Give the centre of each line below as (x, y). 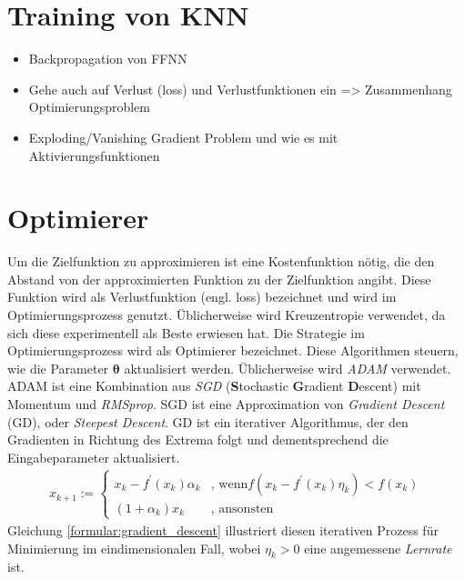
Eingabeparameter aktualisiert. (94, 457)
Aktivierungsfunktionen (94, 155)
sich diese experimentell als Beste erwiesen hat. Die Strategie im (186, 332)
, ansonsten (242, 509)
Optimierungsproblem (89, 107)
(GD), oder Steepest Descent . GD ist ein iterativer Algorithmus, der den (208, 421)
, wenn (229, 484)
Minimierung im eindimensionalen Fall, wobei (134, 548)
